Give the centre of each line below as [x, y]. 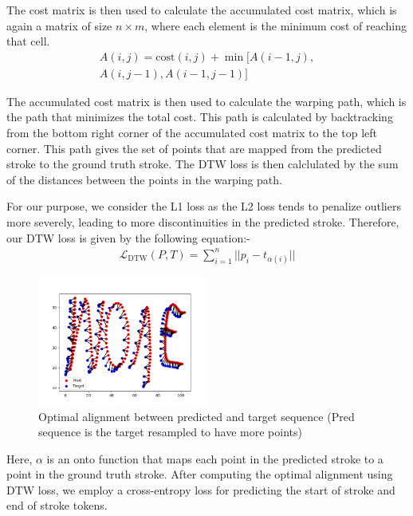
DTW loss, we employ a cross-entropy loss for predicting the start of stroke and [201, 489]
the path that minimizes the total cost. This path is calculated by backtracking [200, 117]
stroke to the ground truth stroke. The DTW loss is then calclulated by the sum [203, 164]
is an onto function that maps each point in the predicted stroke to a [215, 458]
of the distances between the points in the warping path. [144, 179]
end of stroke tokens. [57, 505]
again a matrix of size [59, 25]
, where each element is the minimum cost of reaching [276, 25]
